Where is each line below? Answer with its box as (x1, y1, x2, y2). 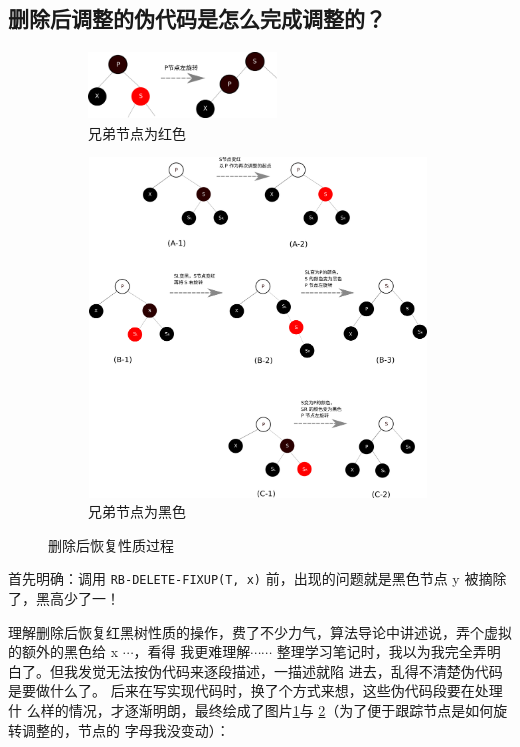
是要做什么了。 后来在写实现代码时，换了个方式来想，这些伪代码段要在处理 (8, 680, 503, 701)
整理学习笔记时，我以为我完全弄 (276, 641, 487, 662)
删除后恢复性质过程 (48, 534, 174, 555)
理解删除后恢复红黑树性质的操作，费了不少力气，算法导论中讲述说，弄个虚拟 (8, 621, 512, 642)
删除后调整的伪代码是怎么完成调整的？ (8, 3, 386, 34)
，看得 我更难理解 (133, 641, 251, 662)
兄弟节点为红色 (88, 122, 186, 143)
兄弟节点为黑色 (88, 501, 186, 522)
